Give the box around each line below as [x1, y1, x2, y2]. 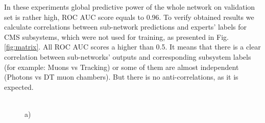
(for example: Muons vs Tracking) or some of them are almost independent [4, 61, 239, 72]
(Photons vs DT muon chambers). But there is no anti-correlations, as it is [4, 71, 238, 82]
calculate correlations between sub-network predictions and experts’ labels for [4, 21, 247, 32]
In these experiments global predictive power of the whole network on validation [4, 2, 255, 12]
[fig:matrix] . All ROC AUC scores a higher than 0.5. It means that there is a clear [4, 41, 261, 52]
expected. [4, 81, 34, 92]
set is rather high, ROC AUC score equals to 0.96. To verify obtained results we [4, 11, 254, 22]
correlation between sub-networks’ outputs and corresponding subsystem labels [4, 51, 251, 62]
